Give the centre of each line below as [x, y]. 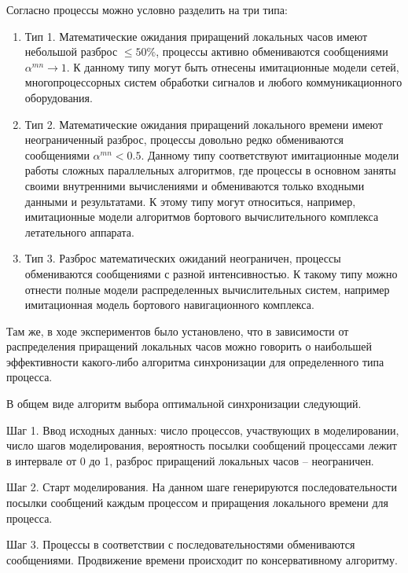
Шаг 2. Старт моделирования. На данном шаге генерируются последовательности [202, 487]
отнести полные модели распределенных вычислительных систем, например [207, 289]
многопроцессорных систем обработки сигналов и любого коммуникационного [213, 82]
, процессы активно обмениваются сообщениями [272, 51]
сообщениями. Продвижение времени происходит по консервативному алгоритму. [202, 559]
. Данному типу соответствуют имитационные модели [270, 154]
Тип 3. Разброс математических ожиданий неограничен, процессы [183, 258]
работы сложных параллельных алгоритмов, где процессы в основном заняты [210, 170]
